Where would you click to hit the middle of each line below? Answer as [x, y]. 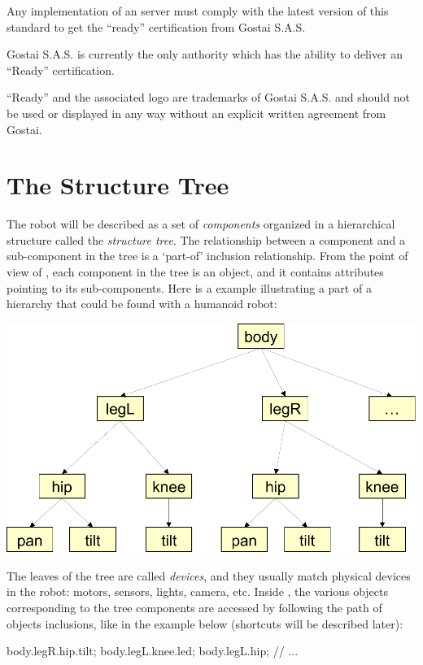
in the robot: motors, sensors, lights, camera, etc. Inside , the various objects [197, 591]
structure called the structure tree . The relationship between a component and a [206, 239]
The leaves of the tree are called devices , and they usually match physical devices [209, 575]
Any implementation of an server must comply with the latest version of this [198, 11]
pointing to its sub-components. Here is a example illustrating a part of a [189, 287]
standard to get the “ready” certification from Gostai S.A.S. [156, 26]
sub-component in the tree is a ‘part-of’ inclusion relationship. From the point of [207, 256]
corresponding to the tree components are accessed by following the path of [194, 607]
